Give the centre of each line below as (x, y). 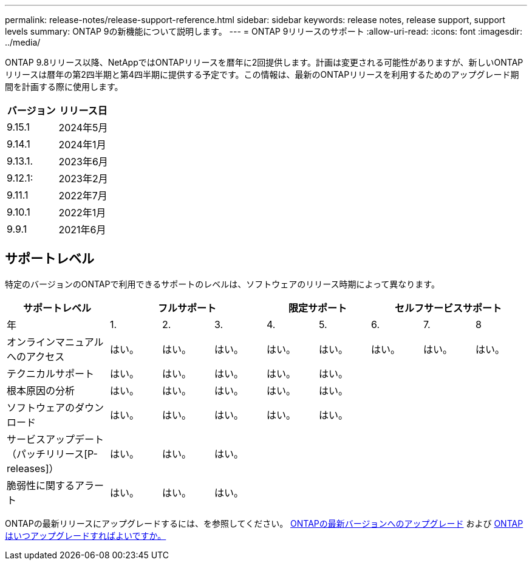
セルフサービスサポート (448, 308)
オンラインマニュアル (55, 342)
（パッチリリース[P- (52, 454)
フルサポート (187, 308)
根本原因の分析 (41, 390)
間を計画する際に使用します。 (64, 87)
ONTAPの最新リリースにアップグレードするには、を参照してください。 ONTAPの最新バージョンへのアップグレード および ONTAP (264, 523)
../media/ (23, 42)
